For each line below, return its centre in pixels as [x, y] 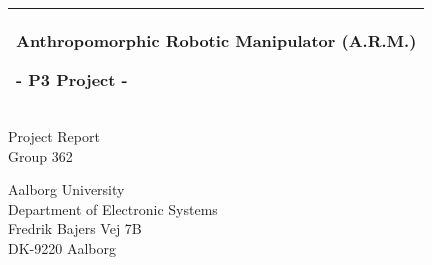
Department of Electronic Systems [113, 208]
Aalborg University [66, 189]
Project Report [54, 136]
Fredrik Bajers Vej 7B [75, 228]
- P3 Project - [72, 79]
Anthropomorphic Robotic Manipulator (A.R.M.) [216, 40]
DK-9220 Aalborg [62, 247]
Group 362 [40, 155]
